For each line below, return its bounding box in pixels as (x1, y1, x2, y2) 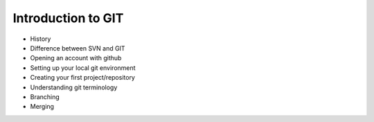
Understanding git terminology (30, 83, 118, 91)
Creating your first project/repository (30, 73, 135, 82)
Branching (30, 92, 60, 101)
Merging (30, 103, 55, 111)
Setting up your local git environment (30, 63, 136, 72)
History (30, 35, 51, 43)
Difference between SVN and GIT (30, 44, 125, 52)
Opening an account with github (30, 54, 122, 62)
